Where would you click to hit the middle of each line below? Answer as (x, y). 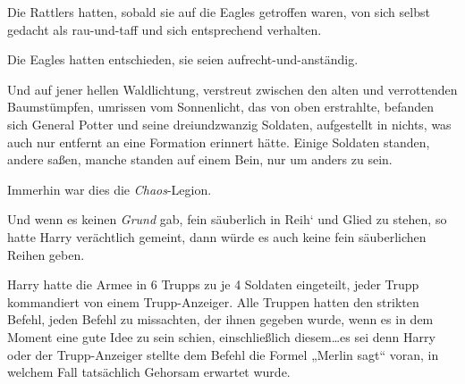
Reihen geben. (46, 254)
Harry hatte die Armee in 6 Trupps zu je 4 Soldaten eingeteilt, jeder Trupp (213, 284)
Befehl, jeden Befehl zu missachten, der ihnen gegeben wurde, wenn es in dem (220, 319)
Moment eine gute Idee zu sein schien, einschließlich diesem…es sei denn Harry (221, 336)
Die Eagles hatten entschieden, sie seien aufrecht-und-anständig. (183, 59)
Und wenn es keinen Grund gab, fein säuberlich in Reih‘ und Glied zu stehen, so (227, 219)
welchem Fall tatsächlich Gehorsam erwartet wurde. (149, 372)
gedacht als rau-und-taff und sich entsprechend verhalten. (165, 29)
